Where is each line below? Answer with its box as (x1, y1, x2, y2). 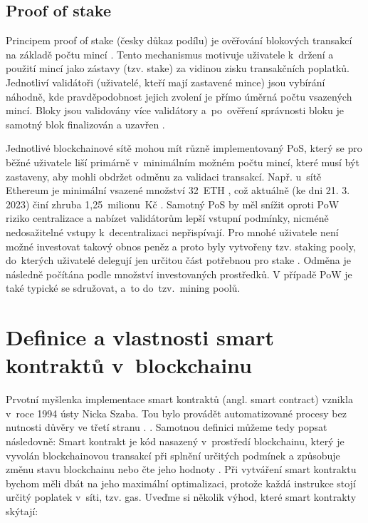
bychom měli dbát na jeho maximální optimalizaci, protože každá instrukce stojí (6, 475, 356, 490)
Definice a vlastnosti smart (6, 323, 274, 352)
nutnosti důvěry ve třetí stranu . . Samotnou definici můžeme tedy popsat (6, 420, 327, 435)
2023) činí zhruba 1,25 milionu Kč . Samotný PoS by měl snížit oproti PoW (6, 196, 340, 211)
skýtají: (6, 503, 38, 518)
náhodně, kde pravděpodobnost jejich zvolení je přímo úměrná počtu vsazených (6, 88, 352, 103)
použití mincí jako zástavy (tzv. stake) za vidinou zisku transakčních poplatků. (6, 61, 349, 76)
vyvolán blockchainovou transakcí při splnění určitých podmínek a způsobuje (6, 447, 340, 462)
